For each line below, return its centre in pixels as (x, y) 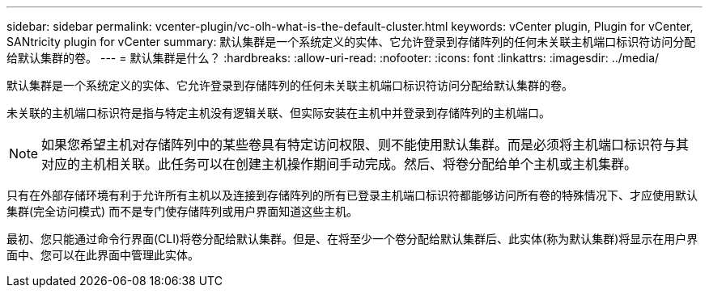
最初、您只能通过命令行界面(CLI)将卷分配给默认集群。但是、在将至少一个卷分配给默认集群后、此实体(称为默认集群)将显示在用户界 (352, 239)
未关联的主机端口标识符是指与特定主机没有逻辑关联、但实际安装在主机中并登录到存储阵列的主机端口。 (278, 113)
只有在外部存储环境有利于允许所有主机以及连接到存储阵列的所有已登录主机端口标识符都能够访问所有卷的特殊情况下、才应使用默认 (352, 195)
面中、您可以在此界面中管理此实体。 (103, 255)
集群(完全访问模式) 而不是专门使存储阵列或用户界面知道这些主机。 (183, 211)
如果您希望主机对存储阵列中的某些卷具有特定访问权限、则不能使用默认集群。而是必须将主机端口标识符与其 (365, 145)
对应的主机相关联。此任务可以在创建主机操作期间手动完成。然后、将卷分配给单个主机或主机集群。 (340, 164)
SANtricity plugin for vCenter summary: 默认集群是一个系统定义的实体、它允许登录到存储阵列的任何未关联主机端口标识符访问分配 (351, 42)
